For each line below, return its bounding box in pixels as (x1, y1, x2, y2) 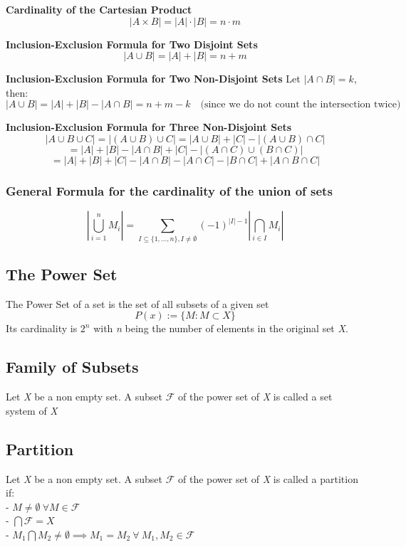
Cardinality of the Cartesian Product (6, 2, 192, 16)
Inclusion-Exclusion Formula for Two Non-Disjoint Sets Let (6, 71, 301, 86)
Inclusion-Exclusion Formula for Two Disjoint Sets (6, 36, 258, 51)
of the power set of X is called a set (178, 389, 333, 404)
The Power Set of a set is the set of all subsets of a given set (6, 296, 269, 311)
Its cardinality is (6, 321, 78, 336)
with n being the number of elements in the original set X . (93, 321, 348, 336)
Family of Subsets (6, 356, 139, 378)
